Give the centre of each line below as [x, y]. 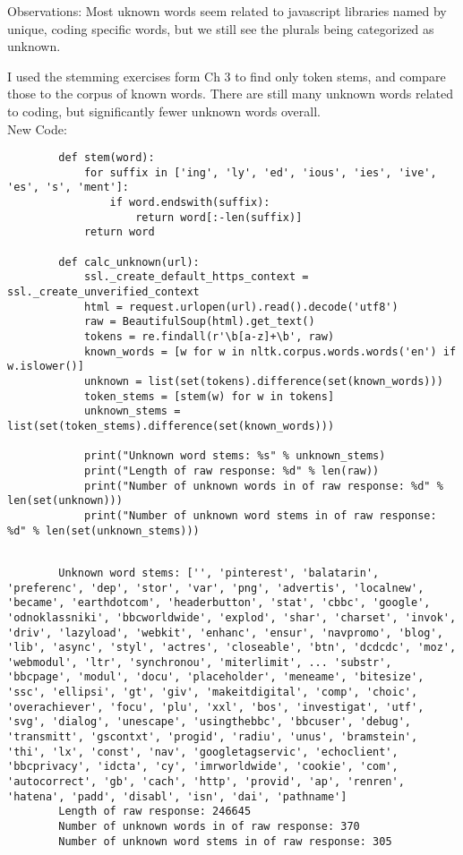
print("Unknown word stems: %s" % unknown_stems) [235, 456]
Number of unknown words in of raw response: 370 [209, 827]
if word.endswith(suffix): [190, 203]
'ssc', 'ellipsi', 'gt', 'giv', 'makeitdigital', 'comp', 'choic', [213, 693]
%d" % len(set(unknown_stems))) [103, 530]
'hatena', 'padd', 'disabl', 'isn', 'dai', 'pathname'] [177, 796]
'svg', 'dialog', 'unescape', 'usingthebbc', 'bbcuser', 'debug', [210, 722]
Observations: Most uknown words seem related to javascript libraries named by [227, 11]
